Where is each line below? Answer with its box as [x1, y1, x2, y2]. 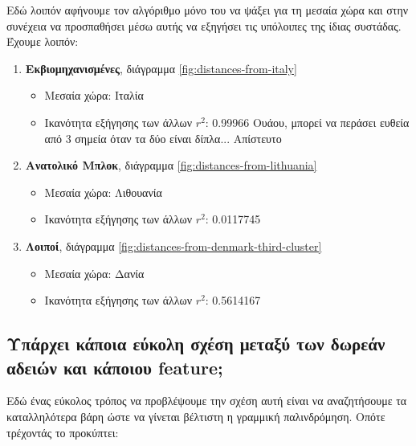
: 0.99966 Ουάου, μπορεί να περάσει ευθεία [205, 113, 410, 130]
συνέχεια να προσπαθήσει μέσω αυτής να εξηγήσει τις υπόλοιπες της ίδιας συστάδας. [6, 17, 402, 34]
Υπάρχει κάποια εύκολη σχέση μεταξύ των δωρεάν [6, 331, 385, 356]
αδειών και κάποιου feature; [6, 354, 223, 379]
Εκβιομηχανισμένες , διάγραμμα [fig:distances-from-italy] [25, 59, 297, 76]
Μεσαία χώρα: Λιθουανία [44, 183, 162, 200]
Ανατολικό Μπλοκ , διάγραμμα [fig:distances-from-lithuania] [25, 157, 317, 174]
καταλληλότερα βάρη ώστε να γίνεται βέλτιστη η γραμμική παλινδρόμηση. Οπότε [6, 407, 385, 424]
